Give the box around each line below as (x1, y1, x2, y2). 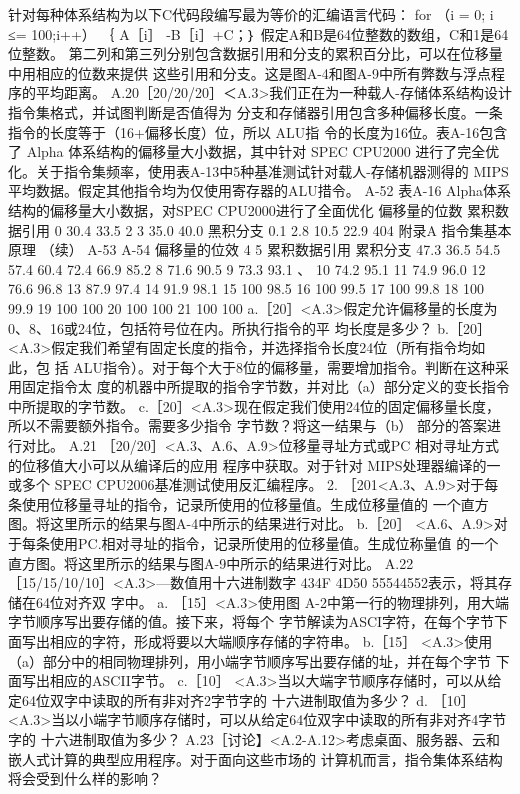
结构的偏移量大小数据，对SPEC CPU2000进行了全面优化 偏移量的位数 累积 (8, 199, 496, 220)
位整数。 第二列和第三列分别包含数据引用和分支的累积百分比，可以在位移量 (8, 43, 503, 64)
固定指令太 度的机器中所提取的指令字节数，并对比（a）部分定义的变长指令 (21, 376, 510, 397)
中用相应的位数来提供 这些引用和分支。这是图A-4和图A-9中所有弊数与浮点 (8, 62, 491, 83)
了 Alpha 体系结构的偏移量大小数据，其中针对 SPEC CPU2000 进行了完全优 (8, 141, 500, 162)
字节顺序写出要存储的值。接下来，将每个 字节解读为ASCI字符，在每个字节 (8, 611, 495, 632)
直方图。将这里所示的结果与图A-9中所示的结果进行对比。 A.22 (8, 552, 414, 573)
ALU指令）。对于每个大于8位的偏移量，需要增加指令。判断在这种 (73, 356, 496, 377)
